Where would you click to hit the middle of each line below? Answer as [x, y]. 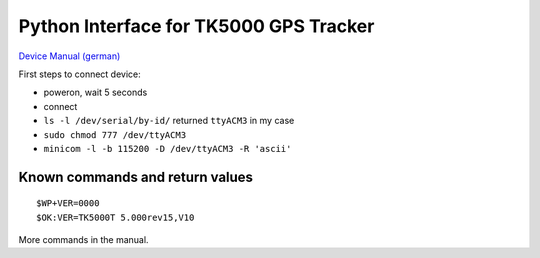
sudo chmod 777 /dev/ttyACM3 [115, 134]
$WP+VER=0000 [68, 203]
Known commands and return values [136, 176]
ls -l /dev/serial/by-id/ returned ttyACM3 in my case [169, 121]
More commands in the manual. [83, 240]
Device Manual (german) [69, 56]
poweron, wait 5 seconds [95, 92]
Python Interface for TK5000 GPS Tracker [196, 26]
